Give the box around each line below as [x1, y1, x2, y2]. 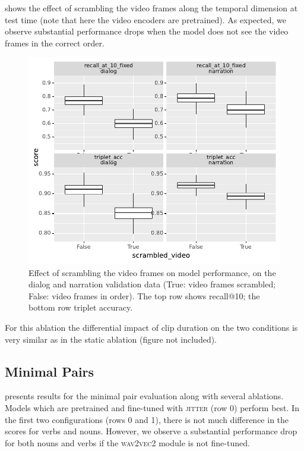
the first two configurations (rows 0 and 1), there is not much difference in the [5, 413, 289, 425]
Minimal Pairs [5, 362, 94, 380]
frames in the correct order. [5, 36, 104, 49]
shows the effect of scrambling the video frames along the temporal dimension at [5, 2, 298, 14]
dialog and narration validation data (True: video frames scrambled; [28, 278, 276, 290]
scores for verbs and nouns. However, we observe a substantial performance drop [5, 425, 297, 437]
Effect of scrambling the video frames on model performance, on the [28, 266, 276, 278]
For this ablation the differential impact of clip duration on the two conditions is [5, 321, 298, 334]
